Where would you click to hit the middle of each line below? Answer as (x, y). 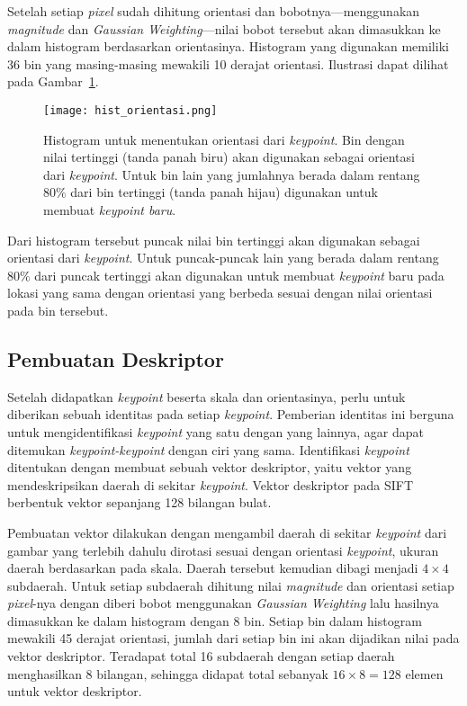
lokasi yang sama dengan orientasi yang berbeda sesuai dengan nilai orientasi (220, 293)
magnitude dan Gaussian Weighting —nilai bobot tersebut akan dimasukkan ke (224, 28)
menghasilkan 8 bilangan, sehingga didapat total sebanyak (168, 673)
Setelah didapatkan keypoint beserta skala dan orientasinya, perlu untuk (207, 396)
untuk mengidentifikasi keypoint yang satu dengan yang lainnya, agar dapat (216, 431)
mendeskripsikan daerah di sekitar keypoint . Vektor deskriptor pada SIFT (211, 484)
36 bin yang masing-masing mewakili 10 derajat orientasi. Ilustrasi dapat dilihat (228, 63)
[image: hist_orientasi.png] (130, 110)
